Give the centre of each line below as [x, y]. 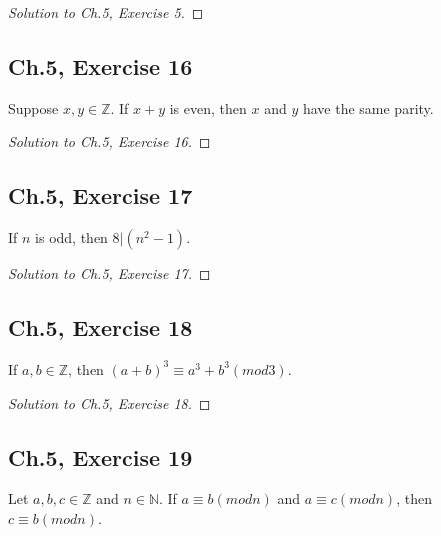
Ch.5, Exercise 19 [100, 456]
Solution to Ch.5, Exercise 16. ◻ [109, 141]
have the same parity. [368, 107]
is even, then [208, 107]
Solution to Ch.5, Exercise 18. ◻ [109, 402]
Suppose [33, 107]
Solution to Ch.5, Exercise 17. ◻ [109, 273]
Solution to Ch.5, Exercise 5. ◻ [106, 12]
